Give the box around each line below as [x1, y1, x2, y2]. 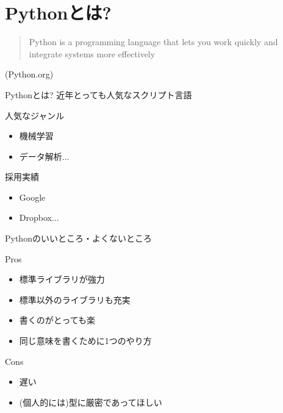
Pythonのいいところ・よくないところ [5, 232, 152, 245]
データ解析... [19, 149, 70, 162]
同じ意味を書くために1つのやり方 [19, 334, 152, 347]
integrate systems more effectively [29, 47, 156, 60]
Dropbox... [19, 211, 59, 224]
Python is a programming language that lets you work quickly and [29, 35, 278, 48]
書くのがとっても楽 [19, 314, 95, 326]
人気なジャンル [5, 109, 65, 121]
